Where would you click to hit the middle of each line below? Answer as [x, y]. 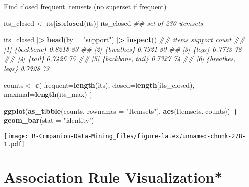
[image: [16, 136]
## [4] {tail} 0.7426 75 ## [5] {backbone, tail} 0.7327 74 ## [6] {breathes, [120, 58]
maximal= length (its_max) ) [48, 94]
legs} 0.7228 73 [27, 68]
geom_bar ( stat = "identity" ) [49, 120]
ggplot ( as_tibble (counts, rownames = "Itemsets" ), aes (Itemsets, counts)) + [121, 110]
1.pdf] [14, 144]
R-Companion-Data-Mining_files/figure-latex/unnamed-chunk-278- [139, 136]
